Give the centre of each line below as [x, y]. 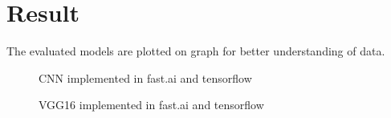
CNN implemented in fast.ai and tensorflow [145, 77]
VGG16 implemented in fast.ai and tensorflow [151, 105]
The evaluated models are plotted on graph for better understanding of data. [196, 51]
